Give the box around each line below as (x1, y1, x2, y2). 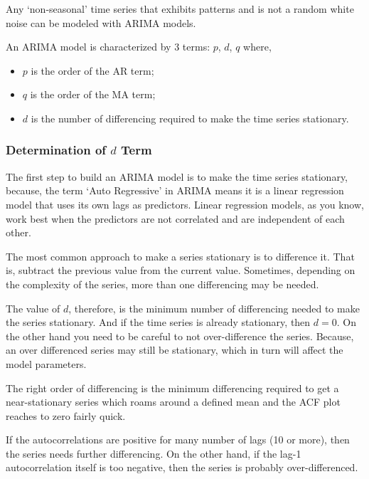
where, (243, 39, 272, 54)
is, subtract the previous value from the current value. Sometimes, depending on (6, 263, 355, 278)
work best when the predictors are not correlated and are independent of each (6, 211, 345, 226)
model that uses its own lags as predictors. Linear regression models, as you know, (6, 196, 364, 211)
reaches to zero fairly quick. (6, 408, 126, 423)
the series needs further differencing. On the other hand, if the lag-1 (6, 446, 301, 460)
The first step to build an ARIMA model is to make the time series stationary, (6, 169, 348, 184)
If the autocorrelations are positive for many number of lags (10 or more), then (6, 432, 350, 447)
